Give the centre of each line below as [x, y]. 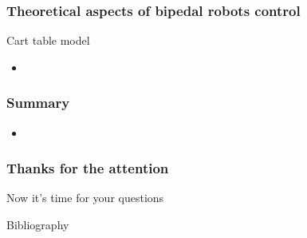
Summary [38, 103]
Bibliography [38, 225]
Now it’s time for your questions [85, 198]
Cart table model [48, 40]
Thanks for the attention [88, 168]
